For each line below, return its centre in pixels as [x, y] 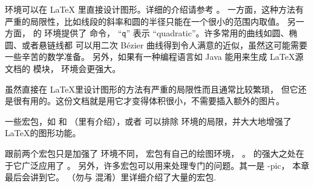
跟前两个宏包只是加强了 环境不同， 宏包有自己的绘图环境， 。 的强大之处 [150, 153]
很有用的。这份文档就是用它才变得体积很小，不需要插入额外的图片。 [149, 101]
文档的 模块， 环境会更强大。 [63, 69]
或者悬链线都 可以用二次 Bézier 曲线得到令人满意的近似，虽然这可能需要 [164, 44]
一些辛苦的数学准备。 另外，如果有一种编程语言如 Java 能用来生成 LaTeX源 [154, 57]
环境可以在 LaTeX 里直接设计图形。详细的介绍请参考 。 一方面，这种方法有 [155, 9]
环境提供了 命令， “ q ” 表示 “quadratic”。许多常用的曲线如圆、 [167, 33]
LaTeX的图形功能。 [43, 133]
